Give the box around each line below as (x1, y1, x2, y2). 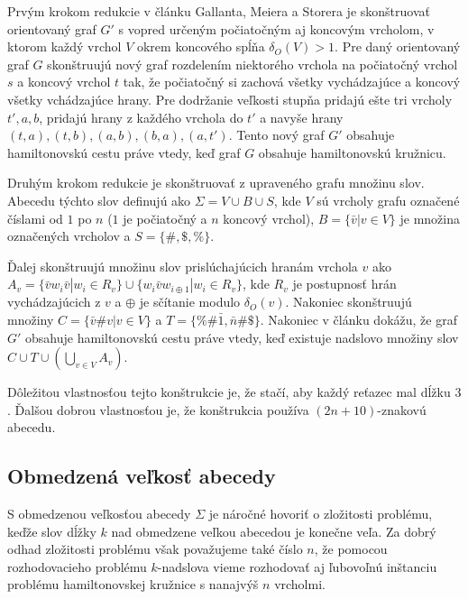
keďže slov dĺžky (7, 521, 96, 540)
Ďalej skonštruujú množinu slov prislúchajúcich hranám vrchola (7, 256, 358, 275)
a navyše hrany (260, 107, 344, 126)
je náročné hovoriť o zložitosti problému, (208, 504, 433, 523)
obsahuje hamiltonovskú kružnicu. (258, 143, 446, 161)
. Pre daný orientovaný (335, 37, 461, 56)
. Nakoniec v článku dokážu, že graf (260, 309, 457, 328)
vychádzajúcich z (7, 292, 101, 311)
